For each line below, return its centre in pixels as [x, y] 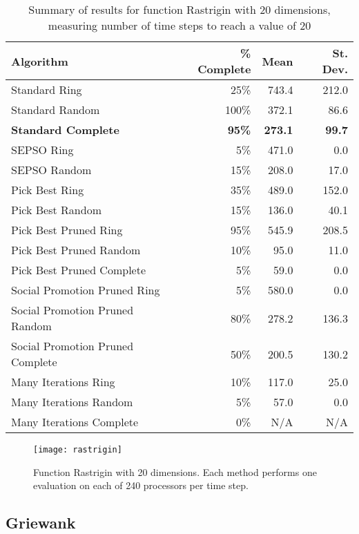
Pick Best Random [56, 210]
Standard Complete [65, 130]
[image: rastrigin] [78, 450]
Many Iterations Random [72, 402]
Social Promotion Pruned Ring [86, 290]
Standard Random [56, 109]
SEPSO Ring [42, 150]
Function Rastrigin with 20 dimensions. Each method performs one [175, 471]
